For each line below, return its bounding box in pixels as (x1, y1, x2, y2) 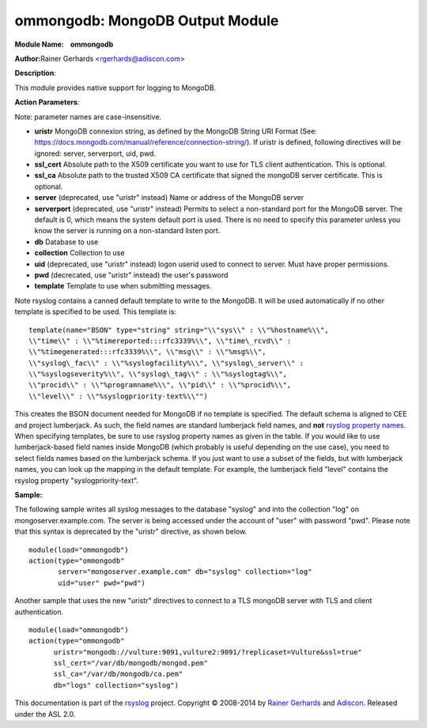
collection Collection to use (34, 248, 125, 258)
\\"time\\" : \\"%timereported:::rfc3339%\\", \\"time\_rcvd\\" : (28, 336, 292, 345)
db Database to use (34, 237, 99, 247)
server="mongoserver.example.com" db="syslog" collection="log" (58, 568, 312, 576)
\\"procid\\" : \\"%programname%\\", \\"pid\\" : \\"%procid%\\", (28, 380, 292, 390)
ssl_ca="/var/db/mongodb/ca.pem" (53, 670, 183, 679)
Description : (14, 68, 57, 78)
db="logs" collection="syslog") (53, 681, 179, 689)
